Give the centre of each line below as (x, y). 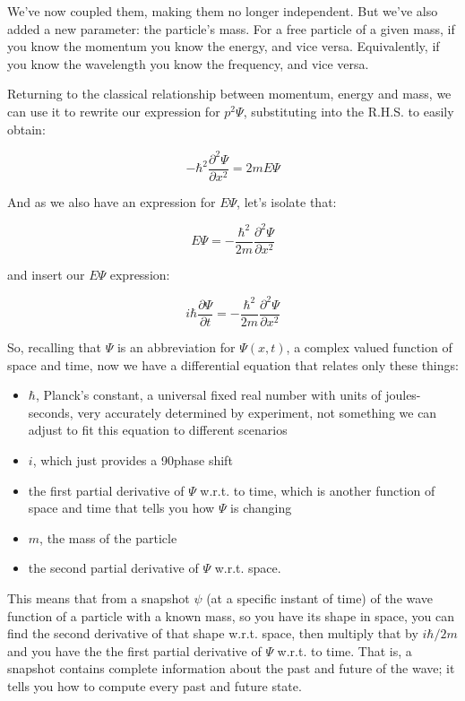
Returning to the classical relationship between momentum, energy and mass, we (229, 94)
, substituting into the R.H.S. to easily (349, 111)
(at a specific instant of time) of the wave (320, 597)
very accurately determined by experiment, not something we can (257, 412)
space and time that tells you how (121, 508)
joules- (403, 395)
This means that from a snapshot (99, 597)
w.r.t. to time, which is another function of (318, 490)
